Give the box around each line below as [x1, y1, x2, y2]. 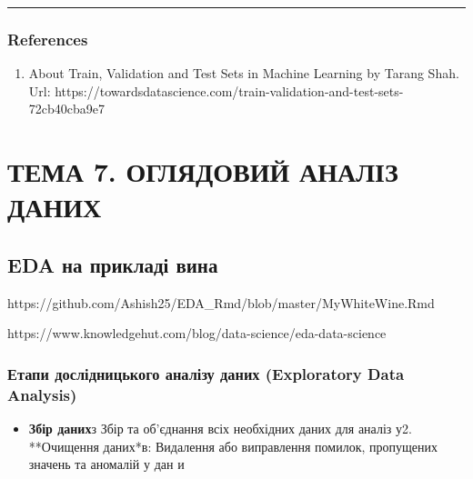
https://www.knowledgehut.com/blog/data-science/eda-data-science [7, 324, 387, 343]
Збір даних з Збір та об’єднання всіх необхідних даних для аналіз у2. [28, 419, 412, 438]
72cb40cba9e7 [28, 99, 106, 118]
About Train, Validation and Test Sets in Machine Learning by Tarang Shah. [28, 64, 459, 83]
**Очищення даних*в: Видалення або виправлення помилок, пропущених [28, 436, 438, 455]
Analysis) [7, 383, 77, 405]
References [7, 27, 88, 50]
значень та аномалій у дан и [28, 454, 185, 474]
